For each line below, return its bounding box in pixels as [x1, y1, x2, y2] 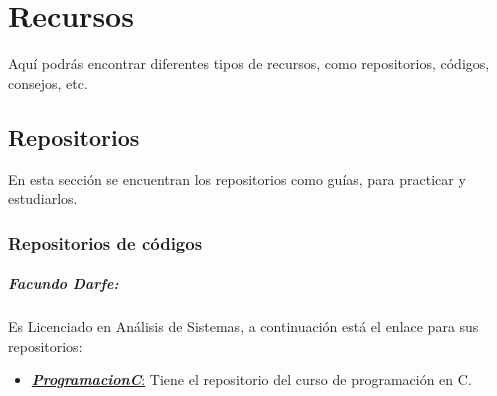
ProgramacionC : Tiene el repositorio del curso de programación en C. [31, 369, 472, 390]
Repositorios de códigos [8, 230, 203, 255]
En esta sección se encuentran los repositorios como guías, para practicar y [8, 168, 466, 189]
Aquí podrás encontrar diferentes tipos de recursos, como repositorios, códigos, [8, 53, 490, 74]
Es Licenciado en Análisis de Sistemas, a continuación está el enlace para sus [8, 316, 479, 337]
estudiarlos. [8, 188, 78, 209]
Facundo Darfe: [8, 273, 119, 294]
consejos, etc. [8, 72, 88, 93]
